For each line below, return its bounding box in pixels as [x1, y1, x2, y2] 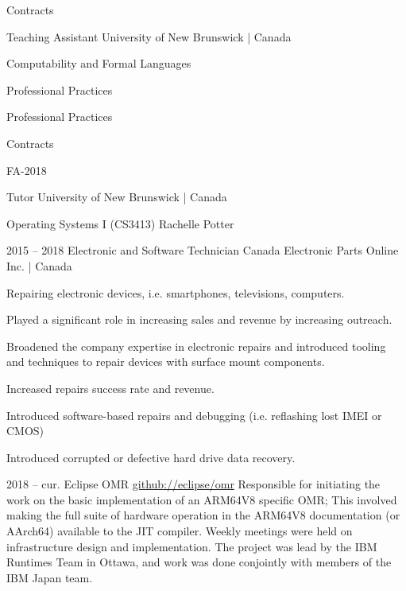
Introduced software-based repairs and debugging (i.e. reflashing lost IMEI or [6, 406, 382, 423]
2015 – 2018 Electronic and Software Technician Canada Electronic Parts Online [6, 242, 399, 259]
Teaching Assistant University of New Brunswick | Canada [6, 28, 292, 45]
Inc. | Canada [6, 257, 72, 274]
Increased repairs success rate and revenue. [6, 379, 215, 396]
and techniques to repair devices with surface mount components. [6, 353, 325, 370]
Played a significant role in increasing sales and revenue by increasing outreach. [6, 311, 392, 328]
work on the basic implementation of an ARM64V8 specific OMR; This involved [6, 491, 397, 507]
